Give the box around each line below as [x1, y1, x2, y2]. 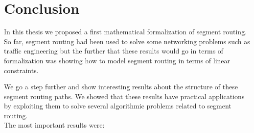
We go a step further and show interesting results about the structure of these [4, 81, 238, 92]
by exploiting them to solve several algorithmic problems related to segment [4, 101, 231, 111]
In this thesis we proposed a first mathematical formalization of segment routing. [4, 27, 247, 37]
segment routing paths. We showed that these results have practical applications [4, 91, 245, 101]
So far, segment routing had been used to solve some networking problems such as [4, 36, 250, 46]
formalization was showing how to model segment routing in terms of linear [4, 55, 231, 65]
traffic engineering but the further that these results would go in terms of [4, 46, 224, 56]
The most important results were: [4, 120, 105, 130]
